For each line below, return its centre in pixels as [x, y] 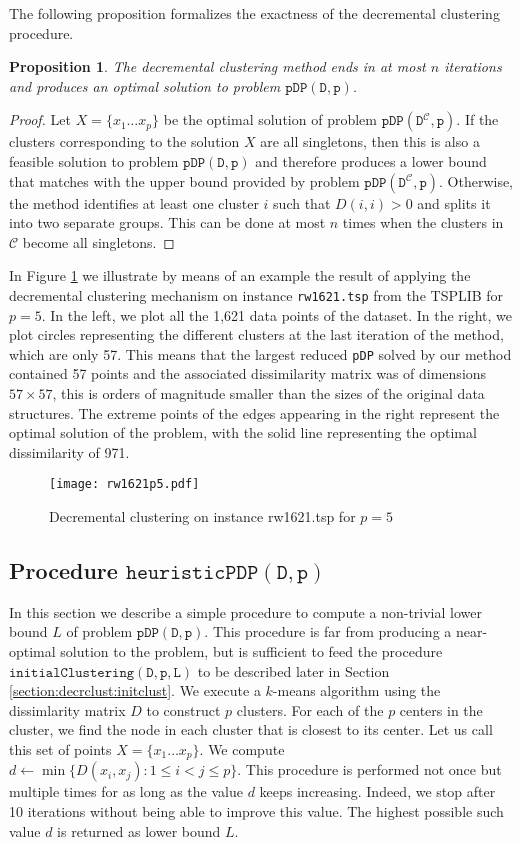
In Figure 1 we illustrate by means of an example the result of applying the [240, 275]
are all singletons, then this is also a [370, 141]
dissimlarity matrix [67, 709]
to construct [183, 709]
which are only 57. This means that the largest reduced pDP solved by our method [260, 353]
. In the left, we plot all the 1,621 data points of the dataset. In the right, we [277, 314]
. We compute [242, 749]
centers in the [441, 709]
